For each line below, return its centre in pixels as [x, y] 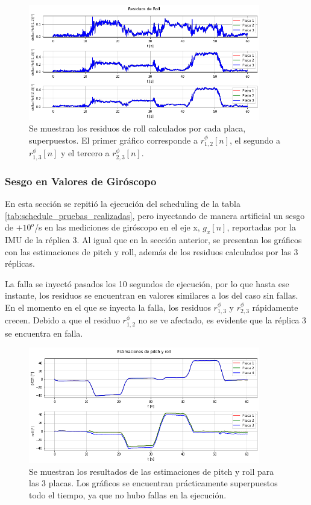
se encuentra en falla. [44, 333]
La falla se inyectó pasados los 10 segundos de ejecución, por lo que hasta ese [147, 283]
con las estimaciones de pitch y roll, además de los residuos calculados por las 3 [152, 251]
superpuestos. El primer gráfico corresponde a [113, 140]
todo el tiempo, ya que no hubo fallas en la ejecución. [128, 495]
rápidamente [275, 307]
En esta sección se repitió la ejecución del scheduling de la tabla [123, 204]
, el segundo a [255, 140]
